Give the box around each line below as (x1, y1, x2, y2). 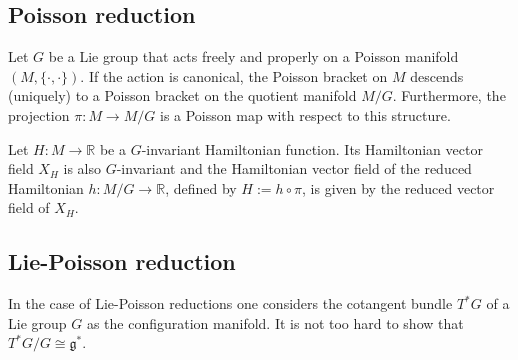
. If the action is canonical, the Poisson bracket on (80, 65, 388, 86)
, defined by (165, 177, 237, 198)
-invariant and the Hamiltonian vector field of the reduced (116, 158, 472, 179)
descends (410, 65, 464, 86)
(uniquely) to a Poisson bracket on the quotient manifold (8, 85, 357, 106)
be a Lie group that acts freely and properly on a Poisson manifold (48, 46, 459, 67)
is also (63, 158, 102, 179)
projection (8, 104, 70, 125)
